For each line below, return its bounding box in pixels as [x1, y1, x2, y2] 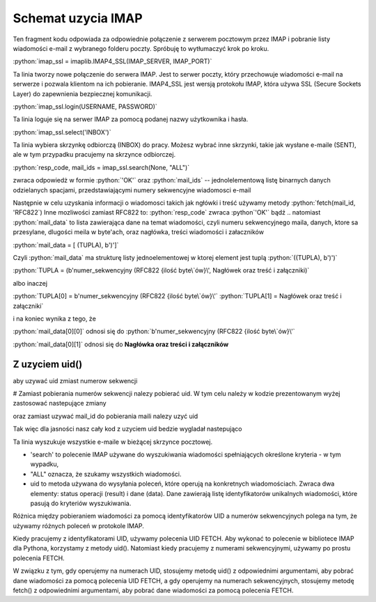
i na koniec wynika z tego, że [13, 314, 97, 323]
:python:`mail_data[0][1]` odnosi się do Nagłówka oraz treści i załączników [13, 340, 229, 348]
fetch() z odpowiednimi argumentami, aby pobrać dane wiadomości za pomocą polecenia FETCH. [13, 586, 294, 595]
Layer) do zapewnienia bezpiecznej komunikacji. [13, 89, 152, 98]
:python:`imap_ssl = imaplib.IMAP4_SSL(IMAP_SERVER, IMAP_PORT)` [13, 57, 212, 65]
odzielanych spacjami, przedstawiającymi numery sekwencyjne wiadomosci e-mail [13, 185, 251, 194]
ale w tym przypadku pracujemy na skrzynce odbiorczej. [13, 150, 176, 159]
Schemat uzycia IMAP [13, 10, 143, 26]
